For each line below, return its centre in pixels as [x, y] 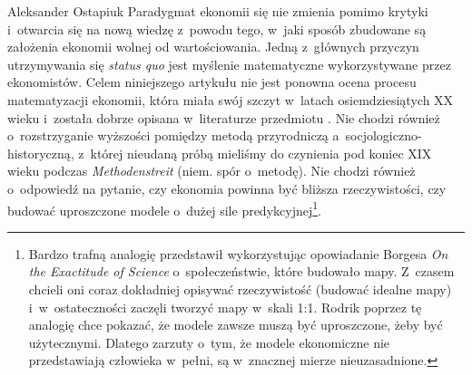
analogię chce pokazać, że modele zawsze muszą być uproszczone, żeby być [236, 325]
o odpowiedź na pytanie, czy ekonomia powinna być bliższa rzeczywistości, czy [227, 188]
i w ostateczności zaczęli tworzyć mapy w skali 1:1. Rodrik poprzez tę [225, 307]
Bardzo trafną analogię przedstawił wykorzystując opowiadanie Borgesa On [238, 253]
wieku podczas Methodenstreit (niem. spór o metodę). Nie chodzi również [211, 171]
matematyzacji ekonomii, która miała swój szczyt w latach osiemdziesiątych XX [231, 99]
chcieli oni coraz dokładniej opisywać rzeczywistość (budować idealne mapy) [240, 288]
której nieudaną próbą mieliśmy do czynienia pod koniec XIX [261, 153]
